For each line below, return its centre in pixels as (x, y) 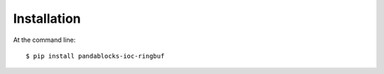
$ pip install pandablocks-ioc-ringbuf (95, 56)
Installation (47, 18)
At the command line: (44, 40)
